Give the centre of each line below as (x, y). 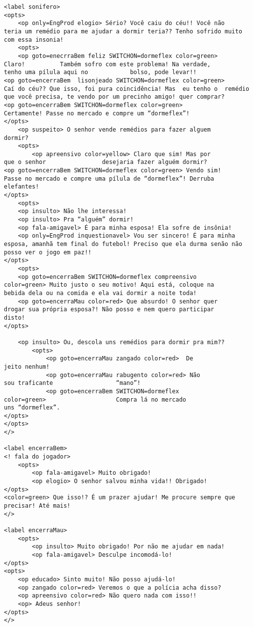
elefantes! (22, 187)
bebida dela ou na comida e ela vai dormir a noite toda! (100, 293)
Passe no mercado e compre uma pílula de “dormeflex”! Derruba (109, 178)
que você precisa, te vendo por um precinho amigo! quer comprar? (115, 97)
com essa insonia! (34, 40)
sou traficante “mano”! (72, 383)
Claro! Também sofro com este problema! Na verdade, (107, 64)
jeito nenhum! (27, 367)
